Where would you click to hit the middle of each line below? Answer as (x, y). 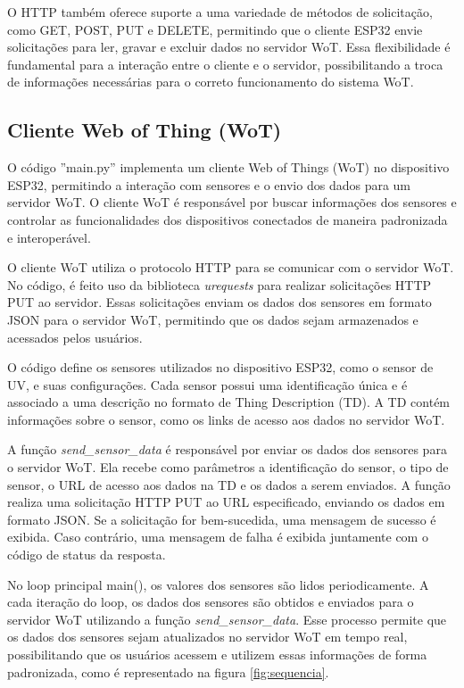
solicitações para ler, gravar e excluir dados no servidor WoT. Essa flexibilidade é (229, 47)
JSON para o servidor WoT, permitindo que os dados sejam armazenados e (213, 319)
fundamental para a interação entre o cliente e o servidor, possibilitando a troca (225, 64)
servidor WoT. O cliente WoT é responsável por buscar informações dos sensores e (232, 202)
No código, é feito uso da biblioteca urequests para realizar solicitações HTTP (220, 284)
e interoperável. (49, 237)
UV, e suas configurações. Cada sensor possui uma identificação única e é (207, 384)
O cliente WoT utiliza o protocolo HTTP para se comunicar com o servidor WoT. (231, 267)
